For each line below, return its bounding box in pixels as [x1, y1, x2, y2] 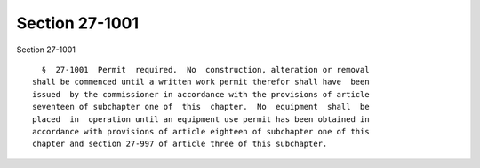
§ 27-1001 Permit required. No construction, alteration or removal [41, 65, 370, 74]
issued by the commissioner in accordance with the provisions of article [32, 89, 370, 99]
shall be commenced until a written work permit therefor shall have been [32, 77, 370, 88]
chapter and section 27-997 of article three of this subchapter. [32, 139, 328, 149]
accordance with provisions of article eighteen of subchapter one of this [32, 126, 370, 136]
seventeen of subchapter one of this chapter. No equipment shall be [32, 102, 370, 112]
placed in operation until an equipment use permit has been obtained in [32, 114, 370, 124]
